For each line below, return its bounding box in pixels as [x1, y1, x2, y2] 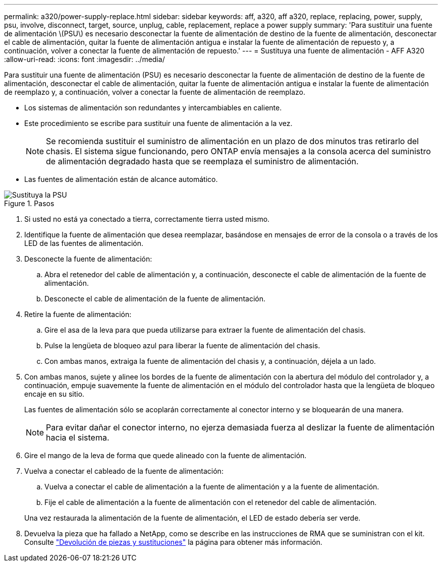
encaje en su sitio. [24, 390, 85, 398]
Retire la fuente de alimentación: [24, 310, 132, 319]
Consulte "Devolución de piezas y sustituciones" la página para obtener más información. [24, 538, 322, 546]
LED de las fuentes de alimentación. [24, 239, 144, 247]
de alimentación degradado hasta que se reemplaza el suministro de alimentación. [46, 156, 359, 166]
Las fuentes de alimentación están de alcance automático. [24, 175, 218, 183]
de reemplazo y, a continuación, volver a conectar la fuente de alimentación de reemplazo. [4, 88, 306, 96]
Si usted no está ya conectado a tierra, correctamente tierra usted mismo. [24, 215, 270, 223]
